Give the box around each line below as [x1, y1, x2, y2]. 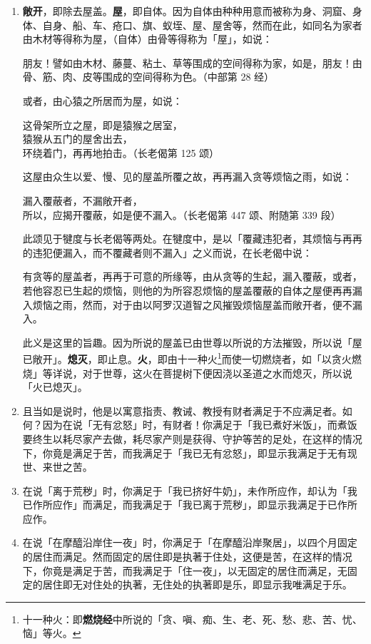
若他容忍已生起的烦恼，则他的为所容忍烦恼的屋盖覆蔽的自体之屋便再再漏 [22, 282, 362, 297]
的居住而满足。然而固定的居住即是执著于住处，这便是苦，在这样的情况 [22, 549, 352, 564]
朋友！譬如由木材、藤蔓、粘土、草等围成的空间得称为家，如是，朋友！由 [22, 55, 362, 70]
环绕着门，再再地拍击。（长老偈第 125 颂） [22, 145, 220, 160]
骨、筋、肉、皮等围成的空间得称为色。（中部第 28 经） [22, 69, 275, 84]
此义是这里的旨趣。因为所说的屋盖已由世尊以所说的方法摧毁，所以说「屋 [22, 334, 362, 349]
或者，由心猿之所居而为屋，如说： [22, 93, 183, 108]
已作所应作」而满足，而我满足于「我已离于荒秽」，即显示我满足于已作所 [22, 497, 357, 512]
